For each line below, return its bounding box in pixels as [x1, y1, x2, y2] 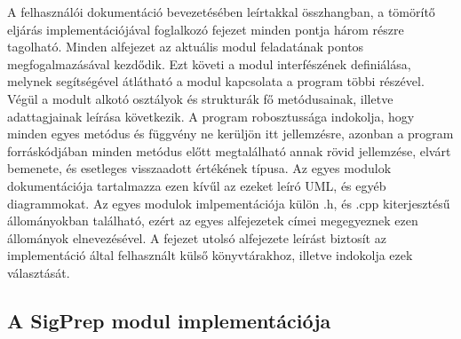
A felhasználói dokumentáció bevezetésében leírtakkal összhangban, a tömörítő [7, 3, 435, 20]
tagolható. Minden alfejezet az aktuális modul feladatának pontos [7, 37, 364, 56]
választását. [7, 263, 70, 281]
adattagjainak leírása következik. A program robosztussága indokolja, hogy [7, 106, 415, 125]
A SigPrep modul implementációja [7, 306, 331, 334]
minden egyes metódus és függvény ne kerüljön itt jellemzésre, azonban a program [7, 124, 454, 143]
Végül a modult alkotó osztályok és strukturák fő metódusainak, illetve [7, 89, 393, 107]
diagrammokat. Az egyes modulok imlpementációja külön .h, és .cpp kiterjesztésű [7, 193, 450, 212]
